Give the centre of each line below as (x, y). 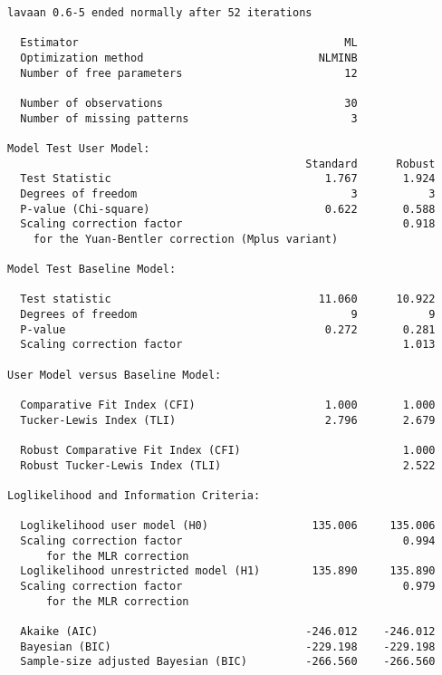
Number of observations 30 (189, 103)
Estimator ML (189, 43)
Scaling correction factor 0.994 (228, 540)
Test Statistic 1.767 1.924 (228, 179)
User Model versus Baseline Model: (115, 375)
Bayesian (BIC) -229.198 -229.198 (228, 646)
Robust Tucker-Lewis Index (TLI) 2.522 (228, 465)
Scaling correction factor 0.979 (228, 586)
